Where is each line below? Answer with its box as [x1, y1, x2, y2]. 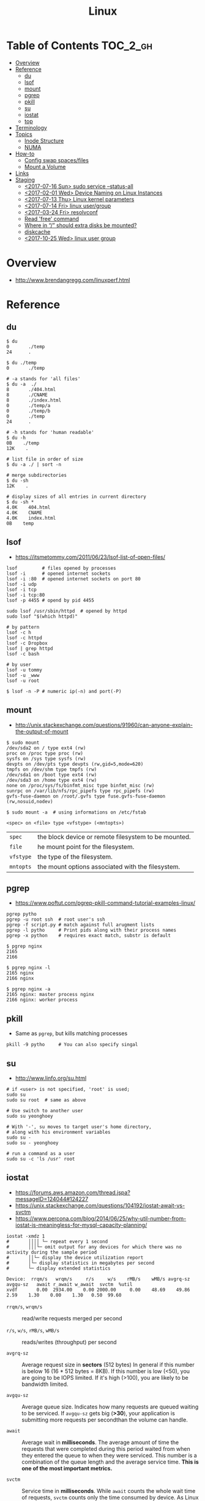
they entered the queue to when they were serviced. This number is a [21, 1451, 197, 1459]
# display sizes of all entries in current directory [6, 493, 147, 500]
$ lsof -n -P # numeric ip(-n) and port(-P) [6, 688, 122, 694]
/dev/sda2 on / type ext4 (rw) [6, 745, 86, 751]
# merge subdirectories [6, 472, 67, 478]
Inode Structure [24, 137, 64, 144]
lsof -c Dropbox [6, 640, 48, 646]
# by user [6, 661, 32, 668]
